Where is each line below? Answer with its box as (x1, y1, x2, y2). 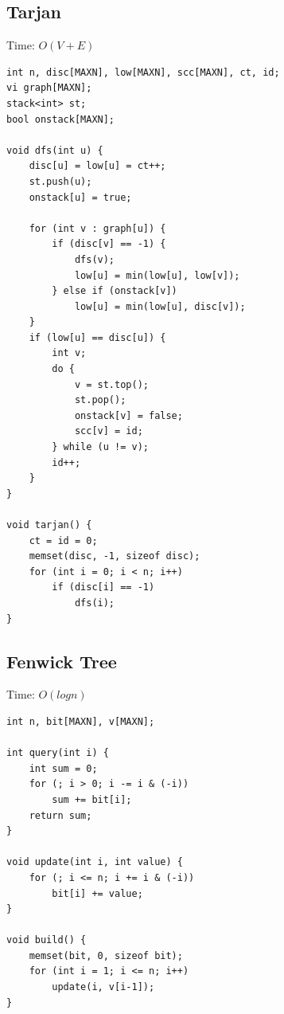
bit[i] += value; (52, 887, 143, 899)
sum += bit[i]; (52, 793, 132, 805)
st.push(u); (29, 175, 92, 187)
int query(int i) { (6, 747, 109, 759)
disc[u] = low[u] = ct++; (29, 160, 166, 172)
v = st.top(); (74, 378, 149, 390)
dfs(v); (74, 253, 115, 265)
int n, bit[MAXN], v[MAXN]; (6, 715, 155, 727)
